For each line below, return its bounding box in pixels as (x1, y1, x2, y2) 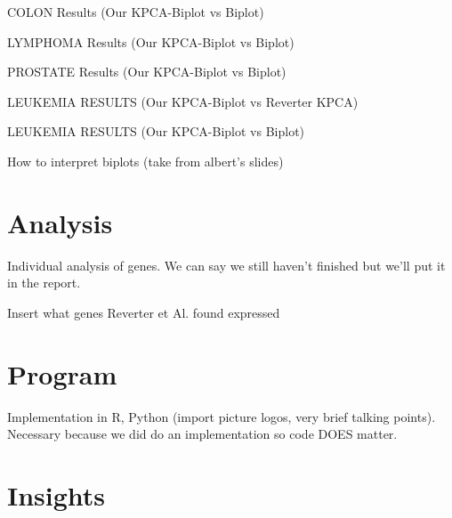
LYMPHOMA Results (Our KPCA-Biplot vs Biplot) (7, 32, 295, 51)
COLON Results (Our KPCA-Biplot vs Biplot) (7, 3, 264, 20)
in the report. (7, 273, 81, 292)
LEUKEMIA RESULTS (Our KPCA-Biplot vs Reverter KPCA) (7, 92, 359, 110)
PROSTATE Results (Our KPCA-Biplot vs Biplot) (7, 62, 287, 81)
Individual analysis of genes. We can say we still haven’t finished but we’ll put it (7, 255, 446, 274)
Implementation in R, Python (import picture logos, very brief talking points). (7, 407, 436, 425)
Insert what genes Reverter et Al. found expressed (7, 303, 280, 321)
